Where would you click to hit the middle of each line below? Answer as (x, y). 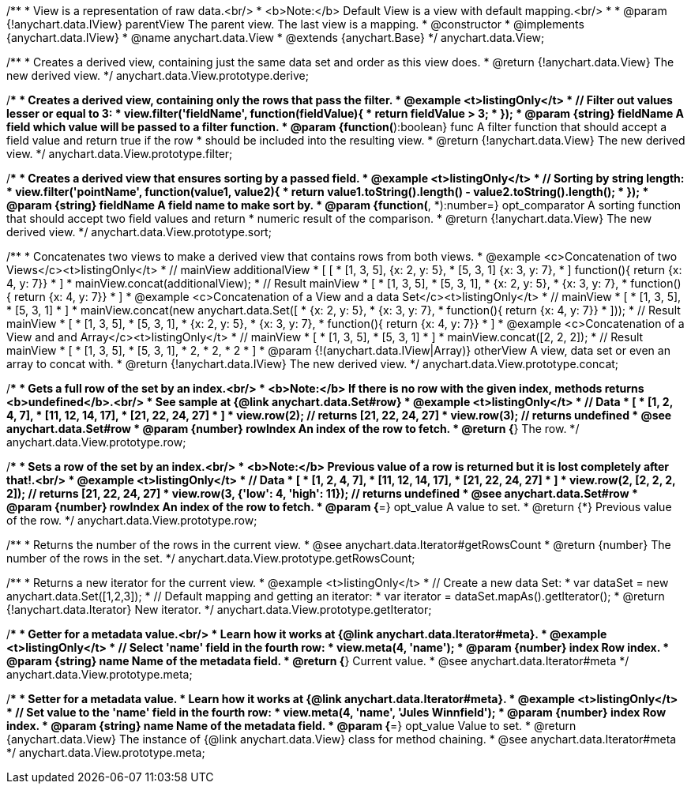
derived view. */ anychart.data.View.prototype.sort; (139, 232)
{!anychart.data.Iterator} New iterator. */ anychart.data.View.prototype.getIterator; (219, 609)
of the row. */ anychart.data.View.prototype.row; (132, 520)
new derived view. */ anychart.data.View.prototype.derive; (158, 75)
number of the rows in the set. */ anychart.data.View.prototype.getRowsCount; (211, 558)
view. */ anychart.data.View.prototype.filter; (120, 154)
